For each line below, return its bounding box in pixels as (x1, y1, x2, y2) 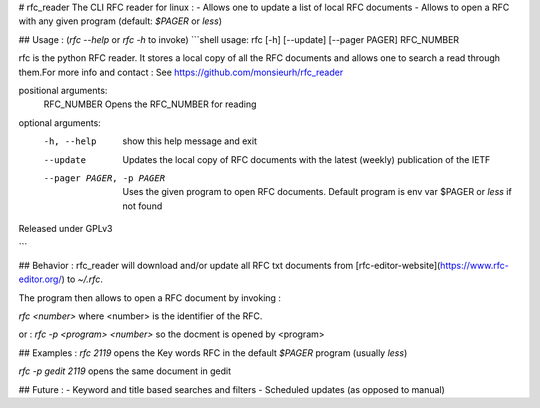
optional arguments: (18, 116, 102, 129)
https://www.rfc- (440, 259, 509, 271)
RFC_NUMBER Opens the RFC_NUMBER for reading (43, 98, 257, 110)
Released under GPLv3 (18, 223, 113, 235)
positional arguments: (18, 84, 108, 96)
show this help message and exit (122, 135, 257, 147)
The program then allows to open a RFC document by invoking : (18, 291, 282, 304)
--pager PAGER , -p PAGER (43, 172, 165, 184)
